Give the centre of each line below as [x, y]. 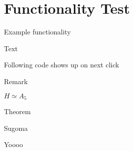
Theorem [17, 111]
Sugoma [16, 128]
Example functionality [37, 32]
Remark [16, 81]
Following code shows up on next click [62, 65]
